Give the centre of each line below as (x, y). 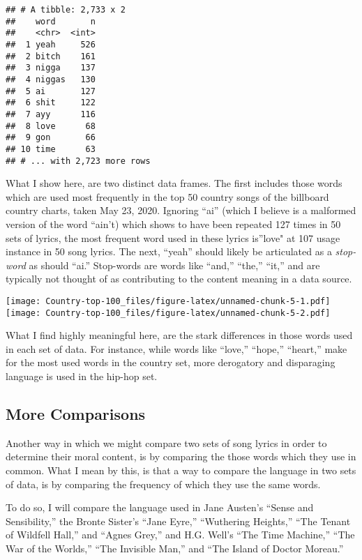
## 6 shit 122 (51, 103)
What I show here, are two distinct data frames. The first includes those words (174, 183)
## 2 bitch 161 (51, 56)
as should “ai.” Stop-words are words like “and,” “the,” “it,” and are (174, 265)
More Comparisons (76, 414)
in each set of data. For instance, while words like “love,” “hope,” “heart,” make (176, 348)
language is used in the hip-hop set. (82, 376)
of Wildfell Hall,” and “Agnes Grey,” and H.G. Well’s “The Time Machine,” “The (180, 535)
